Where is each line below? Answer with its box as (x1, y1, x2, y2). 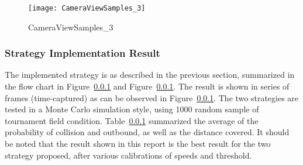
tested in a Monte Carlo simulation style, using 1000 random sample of (5, 103, 259, 115)
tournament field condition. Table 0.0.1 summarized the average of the (5, 114, 259, 126)
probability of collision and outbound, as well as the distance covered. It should (5, 126, 290, 138)
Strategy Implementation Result (5, 46, 160, 60)
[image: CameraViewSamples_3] (28, 4, 146, 12)
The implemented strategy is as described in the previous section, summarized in (5, 68, 295, 81)
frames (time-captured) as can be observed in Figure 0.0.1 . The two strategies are (5, 91, 299, 104)
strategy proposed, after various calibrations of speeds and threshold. (5, 149, 252, 161)
